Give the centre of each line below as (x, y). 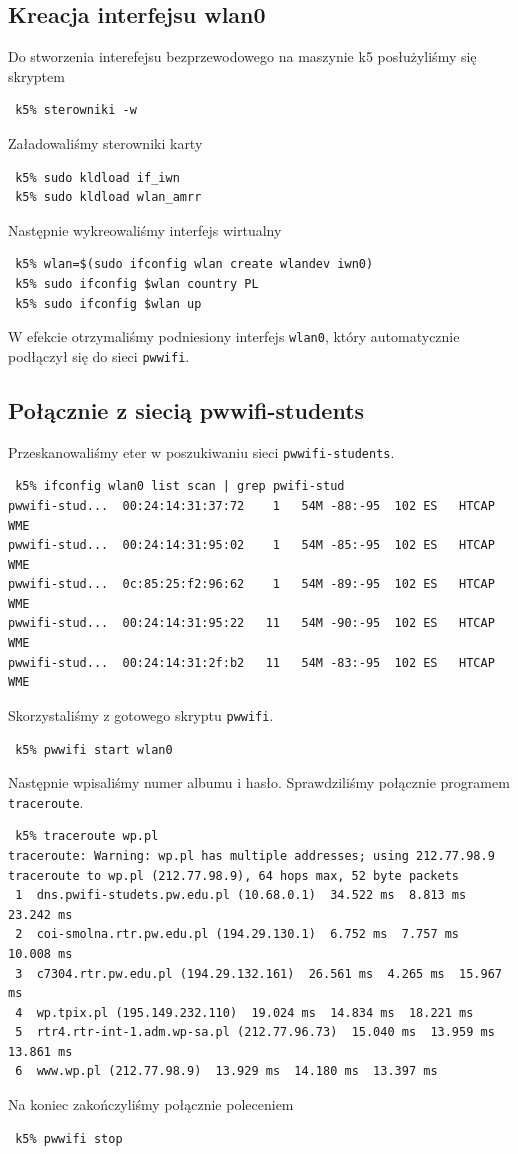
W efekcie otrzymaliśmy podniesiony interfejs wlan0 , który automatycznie (234, 336)
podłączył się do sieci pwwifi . (99, 355)
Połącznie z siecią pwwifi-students (186, 409)
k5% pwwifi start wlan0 (94, 749)
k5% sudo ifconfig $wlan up (108, 303)
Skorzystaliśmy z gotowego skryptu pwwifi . (141, 714)
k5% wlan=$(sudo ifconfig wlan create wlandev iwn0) (194, 264)
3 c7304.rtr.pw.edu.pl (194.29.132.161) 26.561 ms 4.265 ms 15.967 (258, 973)
